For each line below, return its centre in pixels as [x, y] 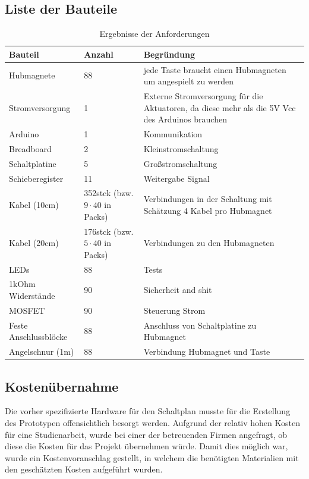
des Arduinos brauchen [185, 119]
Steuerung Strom [174, 310]
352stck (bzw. [109, 193]
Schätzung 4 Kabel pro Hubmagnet [208, 210]
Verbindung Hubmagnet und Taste [207, 352]
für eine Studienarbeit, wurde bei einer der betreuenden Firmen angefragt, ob [146, 434]
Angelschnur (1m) [42, 352]
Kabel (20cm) [34, 243]
